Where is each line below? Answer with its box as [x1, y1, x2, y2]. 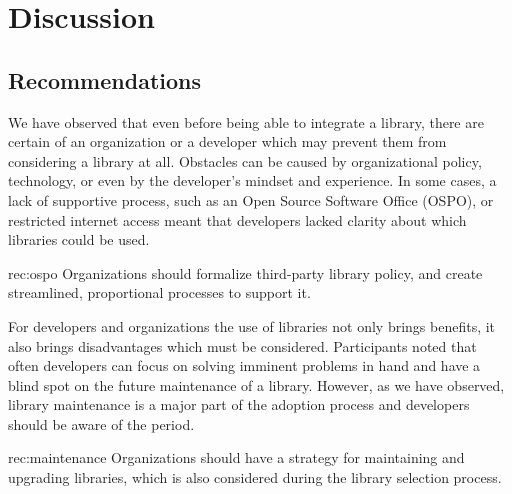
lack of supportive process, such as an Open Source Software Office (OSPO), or [8, 189, 494, 210]
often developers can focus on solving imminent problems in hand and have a [8, 355, 481, 376]
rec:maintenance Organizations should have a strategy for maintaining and [8, 447, 465, 468]
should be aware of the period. [8, 413, 195, 434]
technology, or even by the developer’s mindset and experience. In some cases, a [8, 170, 497, 191]
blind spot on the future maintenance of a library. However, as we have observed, [8, 374, 505, 395]
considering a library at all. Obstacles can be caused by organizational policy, [8, 150, 482, 171]
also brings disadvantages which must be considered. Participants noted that [8, 335, 477, 356]
